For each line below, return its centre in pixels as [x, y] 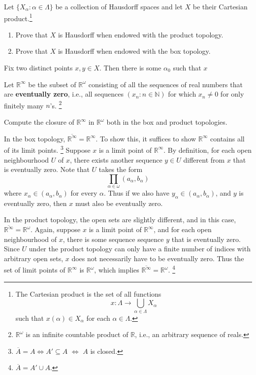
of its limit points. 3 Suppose [47, 149]
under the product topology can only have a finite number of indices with [140, 249]
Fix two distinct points [38, 68]
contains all [227, 138]
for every [84, 193]
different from [204, 159]
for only [232, 94]
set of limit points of [35, 270]
